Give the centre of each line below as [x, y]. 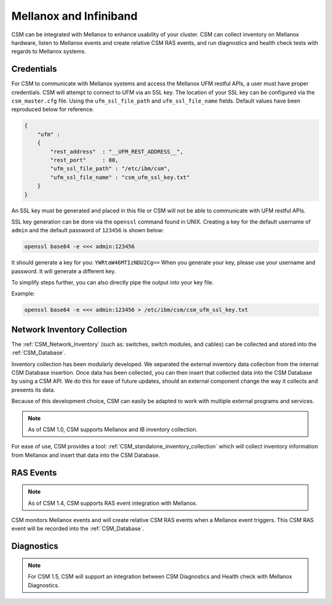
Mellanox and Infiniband [74, 16]
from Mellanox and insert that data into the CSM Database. [85, 455]
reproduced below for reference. [53, 109]
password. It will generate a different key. [64, 271]
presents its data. [33, 389]
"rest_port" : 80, [85, 160]
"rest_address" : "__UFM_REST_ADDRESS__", [117, 151]
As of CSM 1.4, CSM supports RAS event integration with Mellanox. [113, 503]
